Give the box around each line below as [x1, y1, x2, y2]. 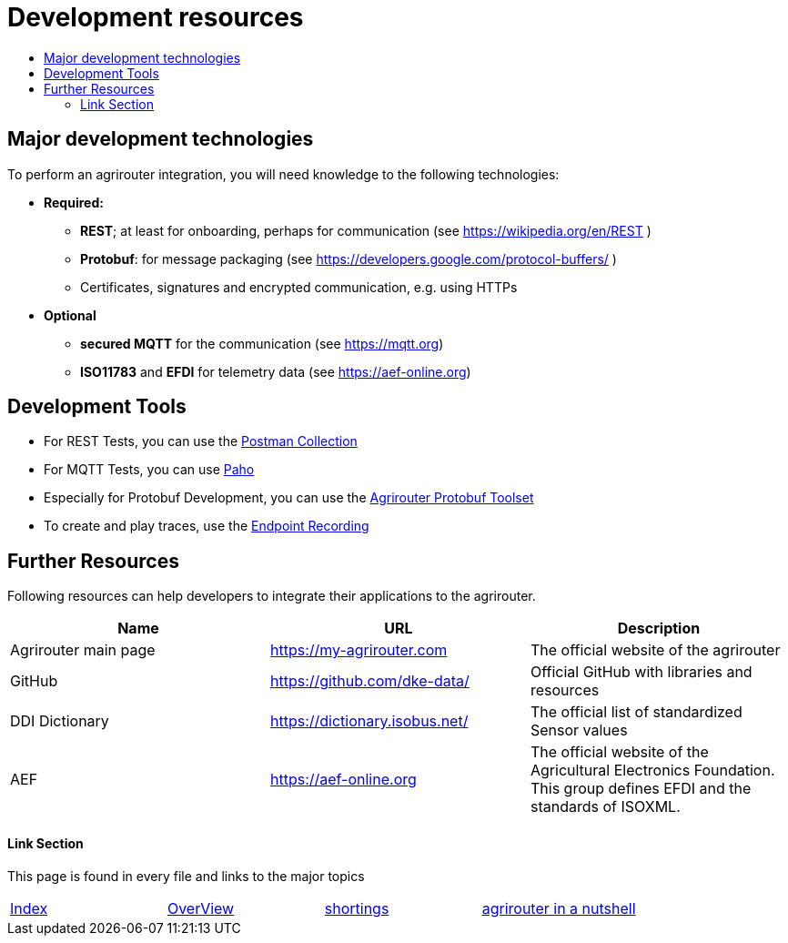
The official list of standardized [530, 703, 743, 722]
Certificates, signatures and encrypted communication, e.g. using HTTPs [80, 279, 518, 295]
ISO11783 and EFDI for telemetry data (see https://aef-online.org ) [80, 363, 471, 380]
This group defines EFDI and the [530, 779, 752, 798]
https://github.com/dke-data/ [269, 672, 470, 691]
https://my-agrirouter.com [269, 641, 448, 660]
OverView [167, 898, 235, 918]
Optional [44, 307, 96, 323]
